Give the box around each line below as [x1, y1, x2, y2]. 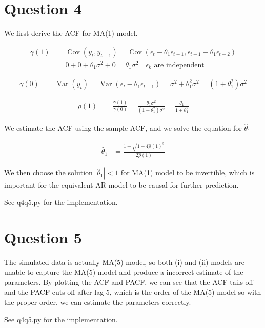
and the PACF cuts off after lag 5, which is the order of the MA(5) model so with [4, 286, 261, 297]
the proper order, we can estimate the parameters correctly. [4, 296, 191, 307]
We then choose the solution [4, 167, 93, 178]
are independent [154, 61, 205, 69]
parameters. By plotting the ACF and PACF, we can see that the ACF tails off [4, 276, 253, 287]
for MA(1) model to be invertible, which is [120, 167, 255, 178]
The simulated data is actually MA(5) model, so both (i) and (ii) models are [4, 256, 244, 267]
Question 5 [4, 227, 82, 248]
